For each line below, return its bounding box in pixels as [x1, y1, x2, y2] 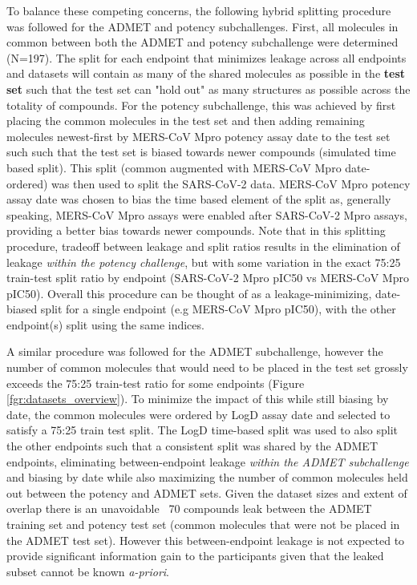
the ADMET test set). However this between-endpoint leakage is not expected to [6, 531, 405, 548]
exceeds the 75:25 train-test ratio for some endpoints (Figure [6, 374, 305, 391]
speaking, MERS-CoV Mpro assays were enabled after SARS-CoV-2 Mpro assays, [6, 206, 407, 223]
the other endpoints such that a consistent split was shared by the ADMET [6, 438, 378, 454]
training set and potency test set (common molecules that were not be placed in [6, 516, 400, 532]
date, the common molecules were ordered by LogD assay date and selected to [6, 405, 391, 422]
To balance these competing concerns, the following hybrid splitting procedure [6, 2, 391, 18]
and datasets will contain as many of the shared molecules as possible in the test [6, 65, 406, 82]
